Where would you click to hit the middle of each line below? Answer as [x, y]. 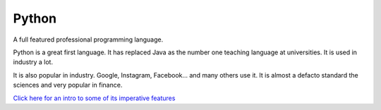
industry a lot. [33, 62]
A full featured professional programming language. [88, 39]
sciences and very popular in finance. [68, 85]
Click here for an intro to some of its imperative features [94, 98]
